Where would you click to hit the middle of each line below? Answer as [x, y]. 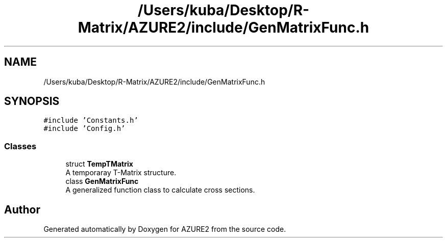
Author [22, 209]
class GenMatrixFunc [102, 181]
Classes [20, 146]
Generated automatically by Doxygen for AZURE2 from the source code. [165, 229]
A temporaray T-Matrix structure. [121, 173]
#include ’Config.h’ [84, 129]
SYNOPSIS [32, 101]
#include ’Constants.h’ [91, 120]
